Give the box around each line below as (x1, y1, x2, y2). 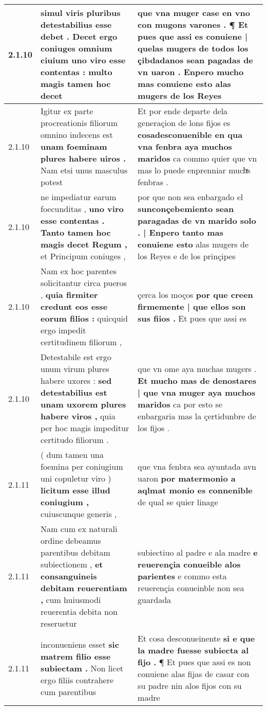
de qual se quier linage (138, 496, 218, 508)
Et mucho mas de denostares (138, 375, 256, 386)
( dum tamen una (41, 449, 104, 460)
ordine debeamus (41, 535, 101, 546)
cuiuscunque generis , (41, 508, 117, 520)
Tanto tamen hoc (41, 226, 111, 238)
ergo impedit (41, 324, 86, 336)
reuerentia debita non (41, 606, 118, 617)
